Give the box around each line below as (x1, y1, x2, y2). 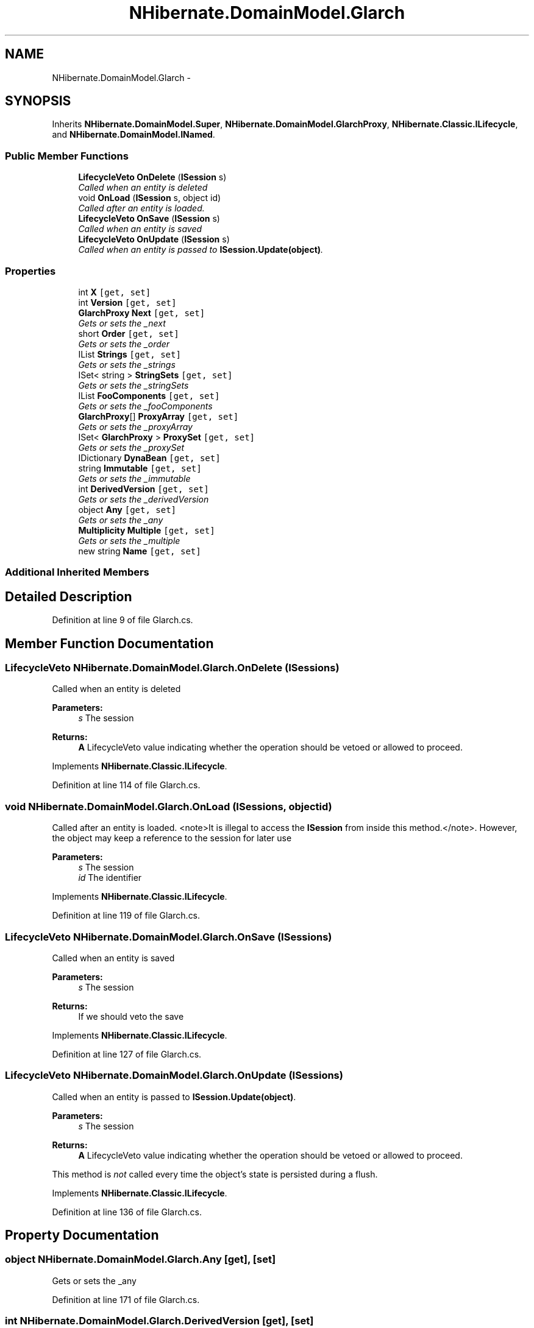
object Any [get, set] (78, 504, 177, 515)
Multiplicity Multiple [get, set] (78, 524, 215, 535)
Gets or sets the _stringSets (78, 380, 189, 390)
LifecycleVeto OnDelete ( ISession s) (78, 172, 227, 183)
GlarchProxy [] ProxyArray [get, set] (78, 411, 239, 422)
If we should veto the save (78, 1011, 184, 1022)
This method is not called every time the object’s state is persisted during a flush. (52, 1168, 378, 1179)
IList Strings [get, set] (78, 348, 181, 359)
